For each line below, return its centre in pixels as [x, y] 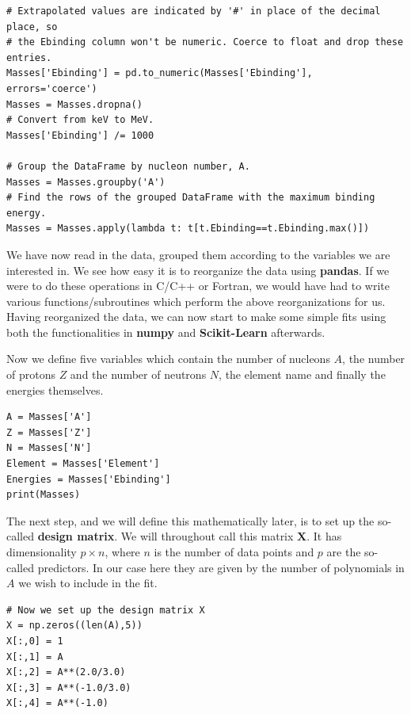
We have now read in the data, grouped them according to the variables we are [198, 254]
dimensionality [42, 552]
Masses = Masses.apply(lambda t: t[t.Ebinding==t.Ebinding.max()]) [188, 229]
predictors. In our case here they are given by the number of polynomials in [221, 567]
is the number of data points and [234, 552]
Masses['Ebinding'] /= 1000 [80, 135]
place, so [32, 27]
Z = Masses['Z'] [49, 432]
